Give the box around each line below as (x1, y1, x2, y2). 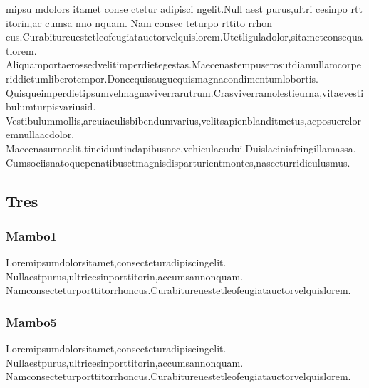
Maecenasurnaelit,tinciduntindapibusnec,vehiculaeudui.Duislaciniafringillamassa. (6, 140, 356, 155)
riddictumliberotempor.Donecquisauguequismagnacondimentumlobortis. (6, 70, 318, 85)
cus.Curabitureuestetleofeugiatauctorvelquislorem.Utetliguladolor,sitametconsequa (6, 29, 363, 44)
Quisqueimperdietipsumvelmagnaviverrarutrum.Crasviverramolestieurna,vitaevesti (6, 85, 364, 100)
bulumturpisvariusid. (6, 99, 96, 114)
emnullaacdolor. (6, 127, 75, 142)
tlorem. (6, 43, 37, 58)
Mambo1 (6, 226, 57, 244)
